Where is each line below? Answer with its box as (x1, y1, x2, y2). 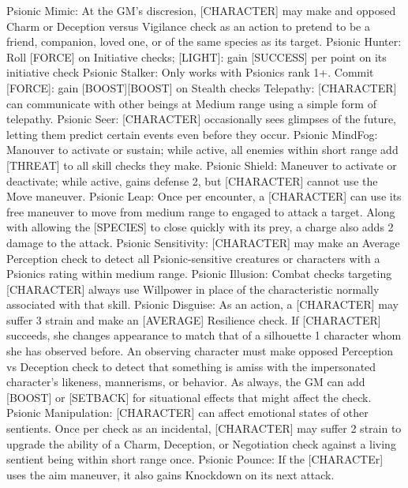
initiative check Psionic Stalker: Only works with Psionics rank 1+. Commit (6, 64, 374, 81)
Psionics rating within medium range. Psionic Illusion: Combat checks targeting (6, 265, 392, 282)
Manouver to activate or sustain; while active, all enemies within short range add (6, 141, 399, 158)
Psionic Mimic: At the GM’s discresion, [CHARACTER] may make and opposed (6, 2, 396, 18)
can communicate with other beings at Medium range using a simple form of (6, 95, 376, 111)
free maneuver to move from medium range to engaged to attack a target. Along (6, 203, 395, 220)
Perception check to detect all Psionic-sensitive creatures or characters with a (6, 250, 380, 266)
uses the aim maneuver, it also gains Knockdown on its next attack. (6, 466, 335, 482)
